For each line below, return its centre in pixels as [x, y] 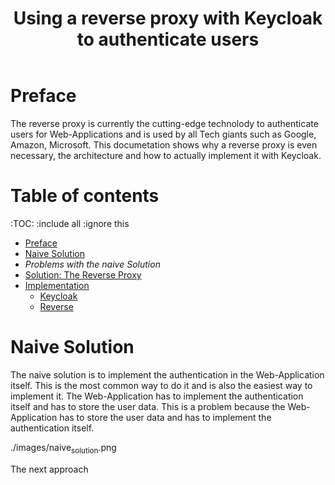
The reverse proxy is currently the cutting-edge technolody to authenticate [164, 123]
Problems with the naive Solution [92, 264]
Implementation [57, 285]
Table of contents [85, 196]
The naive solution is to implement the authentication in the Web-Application [167, 374]
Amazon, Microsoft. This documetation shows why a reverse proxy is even [164, 144]
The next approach [49, 469]
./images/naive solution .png [63, 448]
